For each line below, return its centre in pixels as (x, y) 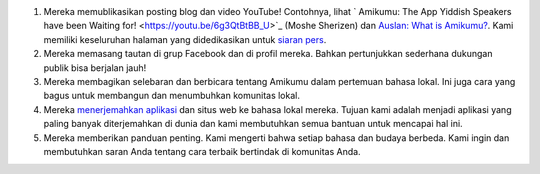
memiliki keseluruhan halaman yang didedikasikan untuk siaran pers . (185, 39)
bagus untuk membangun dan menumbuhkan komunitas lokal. (171, 96)
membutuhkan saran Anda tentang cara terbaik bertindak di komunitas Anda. (202, 151)
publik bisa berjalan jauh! (95, 67)
